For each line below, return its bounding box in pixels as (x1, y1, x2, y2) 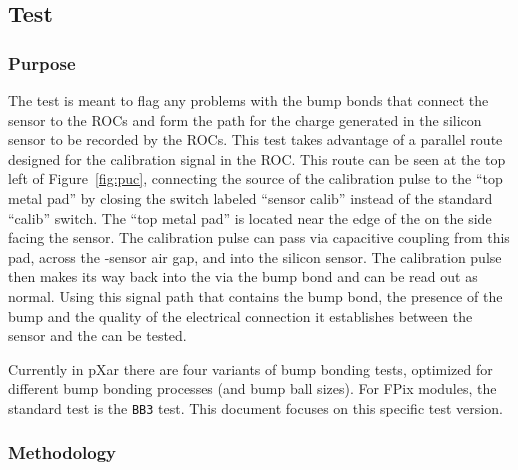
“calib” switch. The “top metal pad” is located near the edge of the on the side (8, 207, 492, 228)
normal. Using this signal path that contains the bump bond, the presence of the (8, 285, 503, 306)
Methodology (8, 440, 117, 465)
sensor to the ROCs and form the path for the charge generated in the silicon (8, 109, 482, 130)
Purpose (8, 50, 76, 75)
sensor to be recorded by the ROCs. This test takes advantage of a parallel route (8, 129, 503, 150)
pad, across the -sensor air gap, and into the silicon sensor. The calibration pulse (8, 246, 502, 267)
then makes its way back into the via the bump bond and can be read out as (8, 266, 478, 287)
